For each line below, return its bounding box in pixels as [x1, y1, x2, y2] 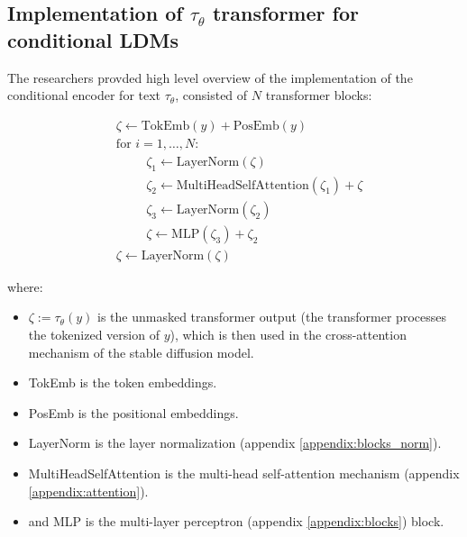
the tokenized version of [28, 324, 160, 343]
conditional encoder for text [7, 86, 161, 105]
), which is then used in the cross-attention [169, 324, 407, 343]
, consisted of [175, 86, 248, 105]
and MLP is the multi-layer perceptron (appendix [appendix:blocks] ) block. [28, 512, 444, 531]
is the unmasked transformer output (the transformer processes [97, 307, 446, 326]
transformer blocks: [265, 86, 372, 105]
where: [7, 277, 43, 296]
